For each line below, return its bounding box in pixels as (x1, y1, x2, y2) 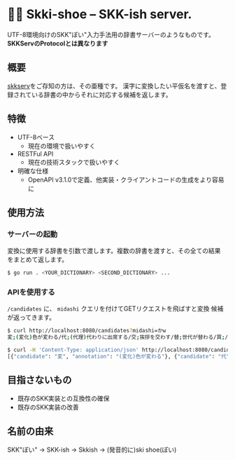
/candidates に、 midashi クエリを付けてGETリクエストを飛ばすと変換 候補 (7, 304, 224, 313)
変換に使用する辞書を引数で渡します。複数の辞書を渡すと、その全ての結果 (7, 247, 222, 255)
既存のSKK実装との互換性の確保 (17, 394, 110, 402)
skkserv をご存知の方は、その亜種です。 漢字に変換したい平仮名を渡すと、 (7, 81, 221, 90)
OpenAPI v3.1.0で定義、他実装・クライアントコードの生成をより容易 (27, 175, 225, 184)
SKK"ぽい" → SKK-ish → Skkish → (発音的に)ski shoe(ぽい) (7, 445, 177, 454)
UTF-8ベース (17, 133, 55, 141)
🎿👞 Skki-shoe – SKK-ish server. (7, 6, 192, 22)
